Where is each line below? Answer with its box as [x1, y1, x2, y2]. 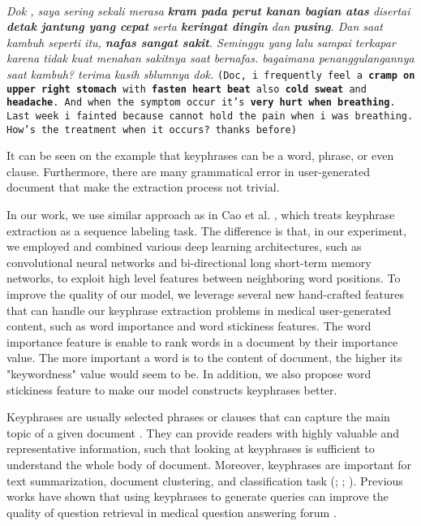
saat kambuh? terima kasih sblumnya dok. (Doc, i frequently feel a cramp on [6, 65, 415, 82]
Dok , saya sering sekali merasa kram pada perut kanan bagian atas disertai [6, 2, 410, 19]
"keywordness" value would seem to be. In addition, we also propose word [6, 364, 372, 382]
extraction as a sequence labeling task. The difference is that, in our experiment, [6, 222, 406, 239]
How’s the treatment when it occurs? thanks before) [6, 123, 297, 136]
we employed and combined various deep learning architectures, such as [6, 238, 362, 255]
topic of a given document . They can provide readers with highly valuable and [6, 424, 399, 441]
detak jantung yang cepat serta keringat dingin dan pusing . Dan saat [6, 18, 383, 35]
